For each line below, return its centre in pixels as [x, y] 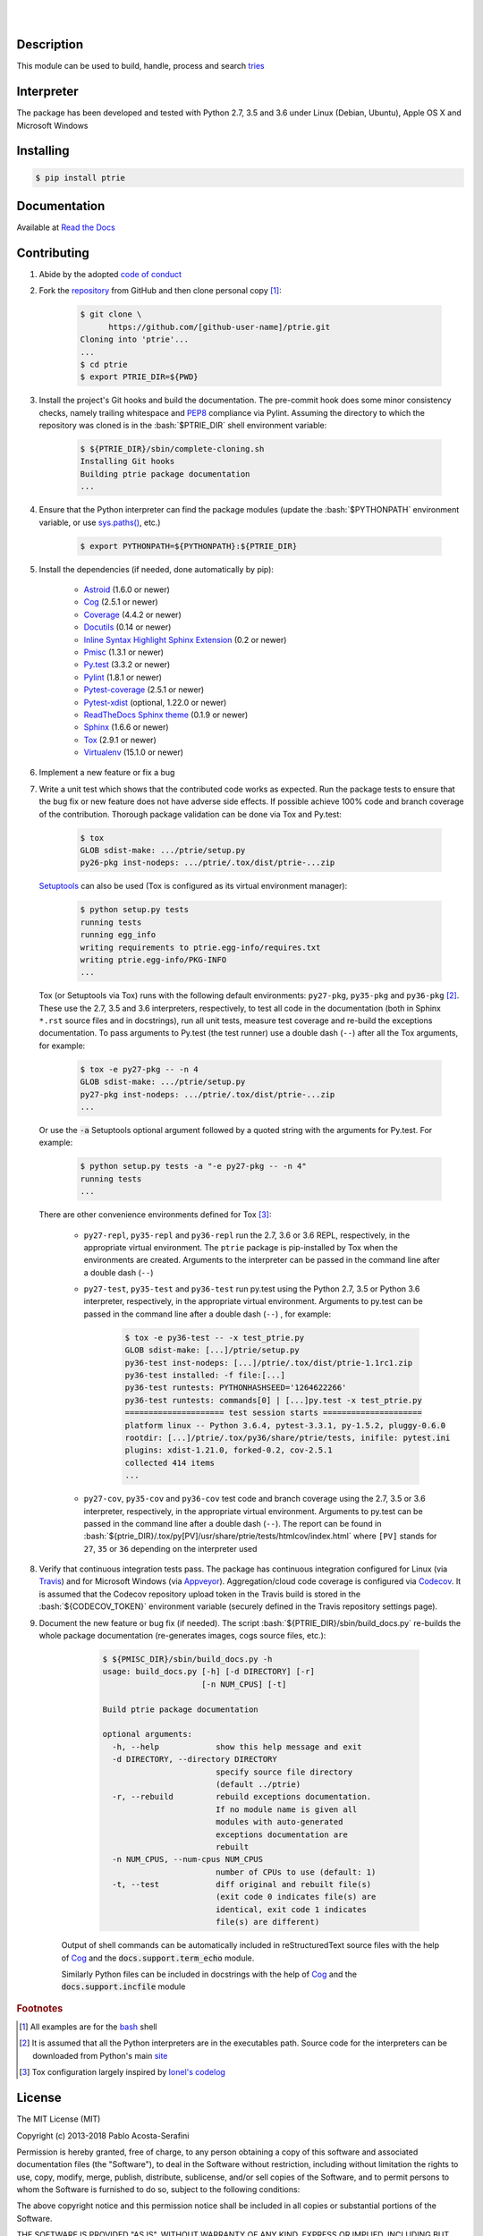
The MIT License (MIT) [59, 2119]
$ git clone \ [111, 314]
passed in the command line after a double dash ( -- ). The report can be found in [233, 1523]
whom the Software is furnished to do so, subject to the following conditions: [158, 2189]
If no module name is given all [286, 1809]
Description [50, 45]
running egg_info [118, 935]
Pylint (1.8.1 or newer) [123, 677]
